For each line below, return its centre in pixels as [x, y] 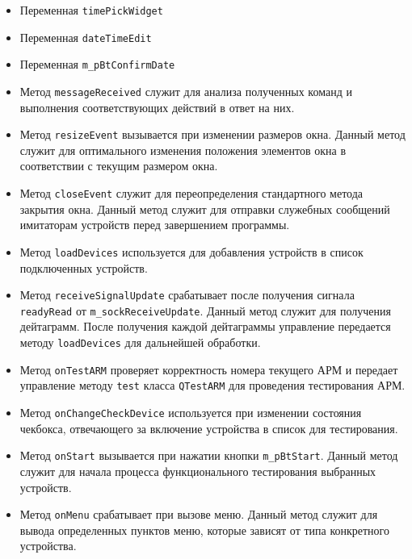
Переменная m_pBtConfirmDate [97, 64]
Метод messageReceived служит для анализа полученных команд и [186, 91]
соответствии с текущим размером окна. [119, 166]
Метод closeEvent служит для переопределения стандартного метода [191, 193]
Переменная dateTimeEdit [86, 37]
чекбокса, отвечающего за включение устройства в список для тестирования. [209, 428]
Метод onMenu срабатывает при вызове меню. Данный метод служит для [199, 514]
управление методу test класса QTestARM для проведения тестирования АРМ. [212, 385]
